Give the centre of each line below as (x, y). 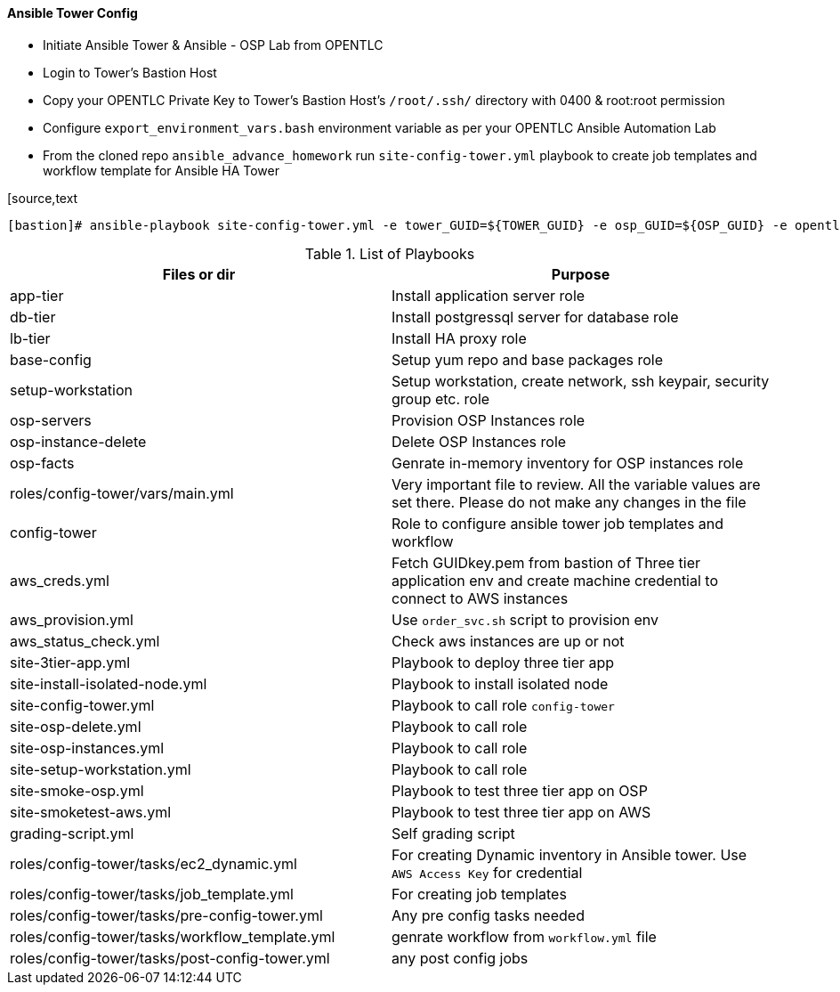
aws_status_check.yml (85, 641)
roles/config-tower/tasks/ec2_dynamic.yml (153, 863)
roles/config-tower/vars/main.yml (122, 493)
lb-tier (30, 338)
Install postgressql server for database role (535, 317)
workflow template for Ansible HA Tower (161, 170)
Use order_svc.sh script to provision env (525, 619)
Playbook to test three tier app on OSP (520, 790)
